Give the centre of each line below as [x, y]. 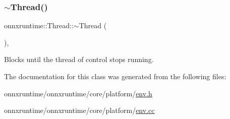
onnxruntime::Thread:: [39, 25]
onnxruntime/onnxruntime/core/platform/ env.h [78, 93]
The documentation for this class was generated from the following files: [115, 76]
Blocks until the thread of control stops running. [79, 59]
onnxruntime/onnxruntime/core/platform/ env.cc [79, 110]
